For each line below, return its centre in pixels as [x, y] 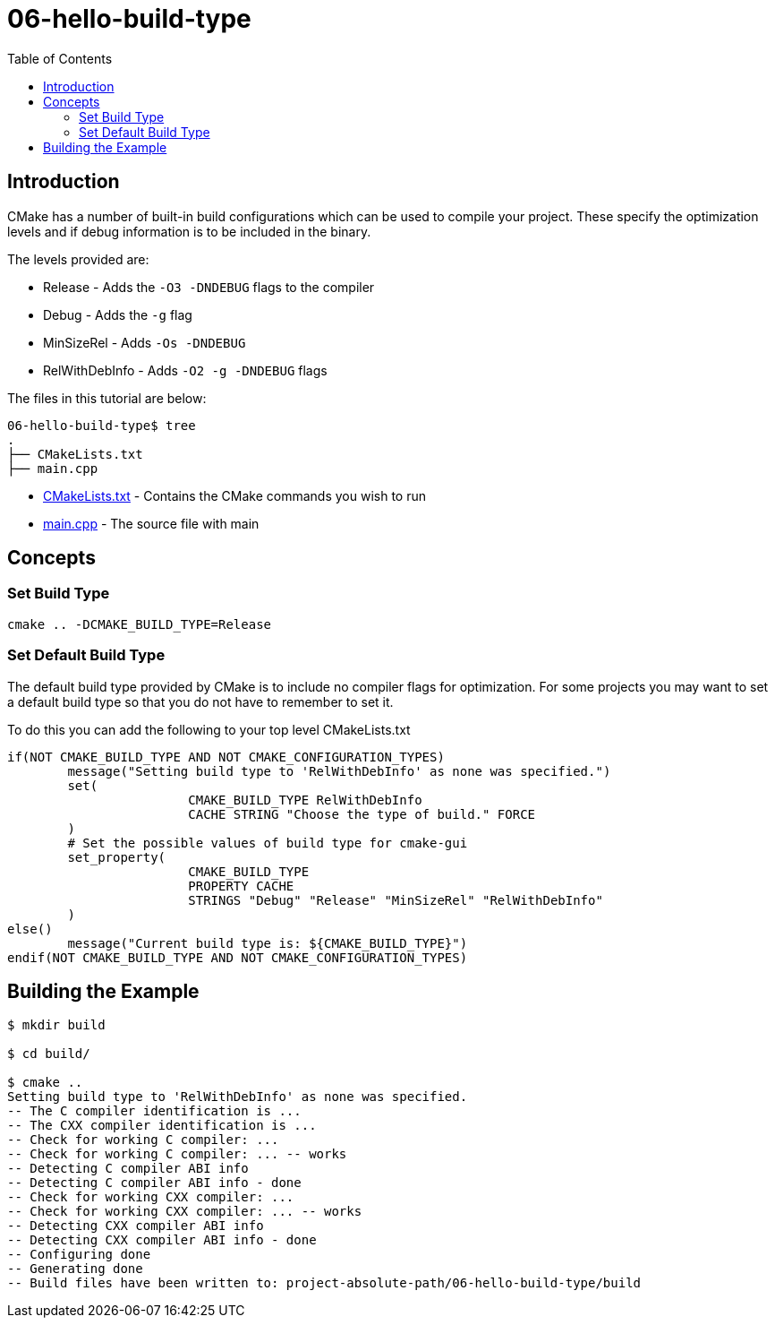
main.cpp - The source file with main [151, 523]
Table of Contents [60, 58]
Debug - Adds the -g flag [118, 314]
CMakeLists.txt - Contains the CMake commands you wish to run [234, 495]
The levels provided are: [78, 259]
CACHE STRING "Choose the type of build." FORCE [362, 814]
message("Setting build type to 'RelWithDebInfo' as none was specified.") [339, 771]
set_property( [117, 857]
